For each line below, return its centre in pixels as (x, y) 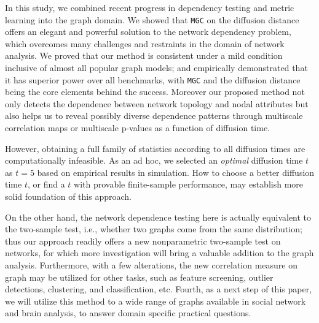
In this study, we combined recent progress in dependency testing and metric (150, 7)
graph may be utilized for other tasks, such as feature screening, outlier (139, 277)
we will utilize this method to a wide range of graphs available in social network (156, 301)
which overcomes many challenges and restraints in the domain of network (145, 43)
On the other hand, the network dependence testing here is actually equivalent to (158, 217)
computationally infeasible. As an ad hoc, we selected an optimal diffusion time (154, 160)
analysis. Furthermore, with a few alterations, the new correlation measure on (151, 265)
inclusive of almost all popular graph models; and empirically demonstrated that (156, 68)
